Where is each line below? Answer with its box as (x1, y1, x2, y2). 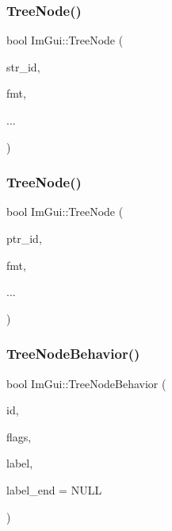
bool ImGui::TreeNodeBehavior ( (6, 375, 166, 391)
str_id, (6, 58, 40, 75)
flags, (6, 428, 32, 444)
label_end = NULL (6, 481, 102, 498)
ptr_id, (6, 230, 42, 246)
